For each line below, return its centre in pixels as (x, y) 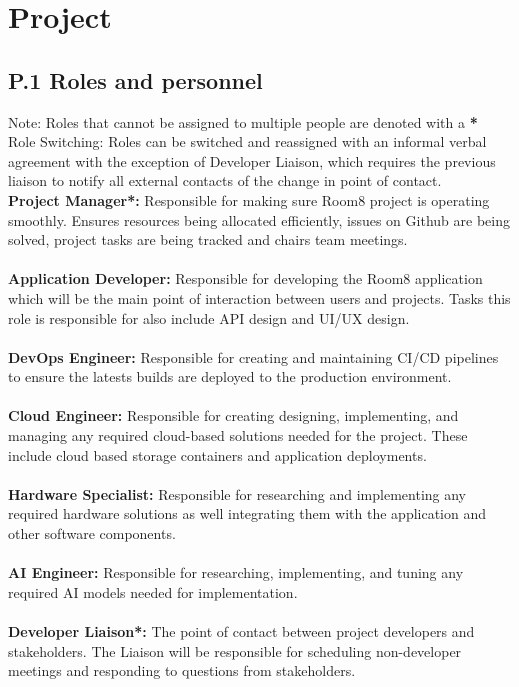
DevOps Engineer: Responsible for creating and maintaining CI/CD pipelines (253, 356)
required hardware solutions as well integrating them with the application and (247, 513)
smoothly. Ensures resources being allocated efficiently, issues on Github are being (259, 219)
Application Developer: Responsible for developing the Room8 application (245, 278)
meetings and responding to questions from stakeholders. (182, 670)
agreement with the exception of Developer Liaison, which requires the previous (252, 160)
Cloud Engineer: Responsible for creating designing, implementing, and (233, 415)
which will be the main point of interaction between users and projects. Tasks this (259, 297)
